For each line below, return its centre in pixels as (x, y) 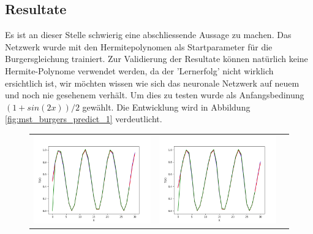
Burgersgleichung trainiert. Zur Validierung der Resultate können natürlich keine (156, 59)
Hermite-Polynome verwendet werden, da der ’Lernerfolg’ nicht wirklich (139, 70)
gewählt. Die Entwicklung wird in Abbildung (166, 107)
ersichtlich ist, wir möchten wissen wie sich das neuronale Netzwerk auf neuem (152, 83)
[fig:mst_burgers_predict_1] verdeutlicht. (84, 119)
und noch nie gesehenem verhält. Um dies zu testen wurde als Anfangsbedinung (155, 95)
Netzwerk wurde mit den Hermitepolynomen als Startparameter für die (139, 46)
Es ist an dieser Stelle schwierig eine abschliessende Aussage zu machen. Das (148, 35)
